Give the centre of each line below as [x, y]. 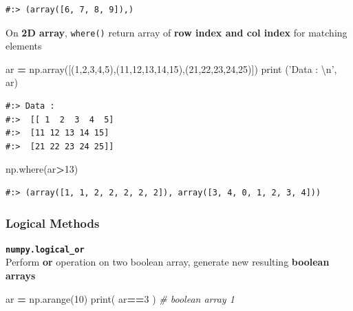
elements [24, 46]
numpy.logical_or [45, 249]
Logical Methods [53, 223]
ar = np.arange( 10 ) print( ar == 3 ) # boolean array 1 [120, 298]
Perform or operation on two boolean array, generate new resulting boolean [168, 262]
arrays [21, 276]
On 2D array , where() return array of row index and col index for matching [176, 32]
